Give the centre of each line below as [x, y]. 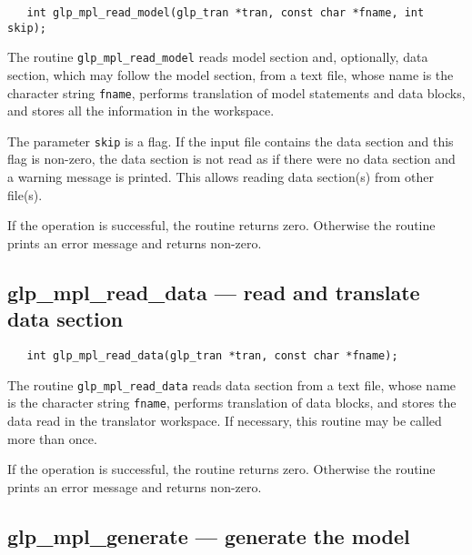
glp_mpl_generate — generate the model [209, 535]
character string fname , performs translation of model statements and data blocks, [236, 92]
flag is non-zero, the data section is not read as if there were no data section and [231, 159]
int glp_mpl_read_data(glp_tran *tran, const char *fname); [212, 356]
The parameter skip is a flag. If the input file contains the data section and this [231, 141]
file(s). [25, 194]
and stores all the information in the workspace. [141, 111]
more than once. [52, 438]
